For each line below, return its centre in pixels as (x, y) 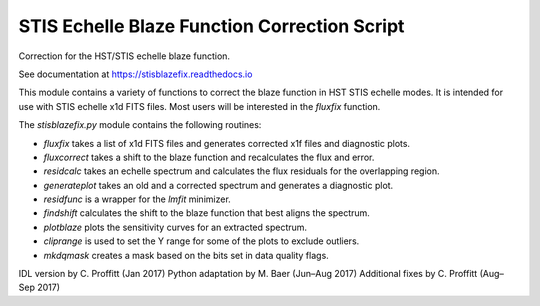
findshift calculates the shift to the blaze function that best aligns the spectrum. (206, 213)
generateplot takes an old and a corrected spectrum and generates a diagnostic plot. (218, 185)
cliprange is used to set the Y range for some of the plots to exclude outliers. (201, 241)
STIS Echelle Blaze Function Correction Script (211, 26)
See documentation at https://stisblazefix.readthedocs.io (135, 74)
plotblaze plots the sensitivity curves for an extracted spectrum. (175, 227)
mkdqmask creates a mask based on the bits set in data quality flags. (186, 255)
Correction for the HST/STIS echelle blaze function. (124, 56)
